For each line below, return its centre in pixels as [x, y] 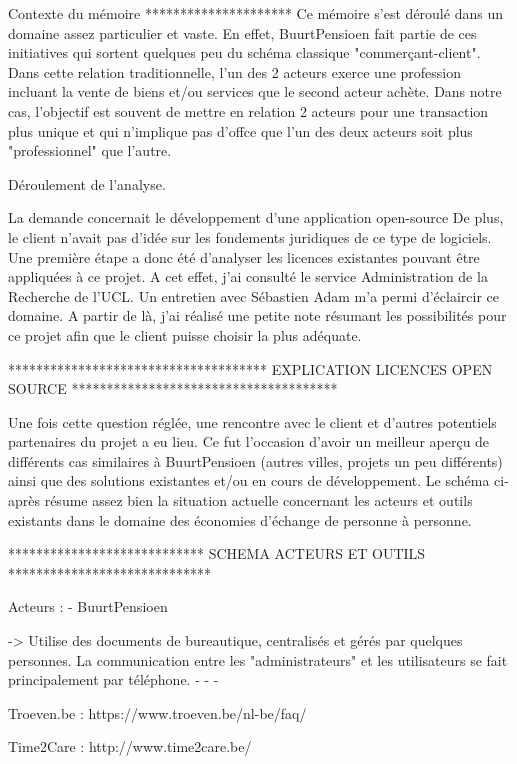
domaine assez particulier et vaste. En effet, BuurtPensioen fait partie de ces [242, 32]
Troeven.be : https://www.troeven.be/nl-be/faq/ [157, 712]
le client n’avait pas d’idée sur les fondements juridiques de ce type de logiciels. [250, 236]
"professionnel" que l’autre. [90, 150]
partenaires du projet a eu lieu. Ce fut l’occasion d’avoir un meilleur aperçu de [249, 441]
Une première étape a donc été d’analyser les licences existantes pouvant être [244, 256]
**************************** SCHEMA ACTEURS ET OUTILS [217, 553]
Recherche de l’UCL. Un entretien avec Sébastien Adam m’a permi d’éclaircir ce [253, 295]
